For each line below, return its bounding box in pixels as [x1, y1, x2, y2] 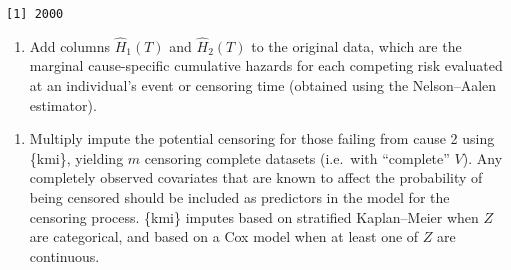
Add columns [29, 35, 110, 56]
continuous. [29, 245, 100, 266]
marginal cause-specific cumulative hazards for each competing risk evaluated [29, 55, 503, 76]
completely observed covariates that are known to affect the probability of [29, 167, 483, 188]
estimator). [29, 94, 97, 115]
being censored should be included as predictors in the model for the [29, 187, 450, 208]
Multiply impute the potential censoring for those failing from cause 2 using [29, 128, 495, 149]
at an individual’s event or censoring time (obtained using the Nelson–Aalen [29, 75, 497, 96]
